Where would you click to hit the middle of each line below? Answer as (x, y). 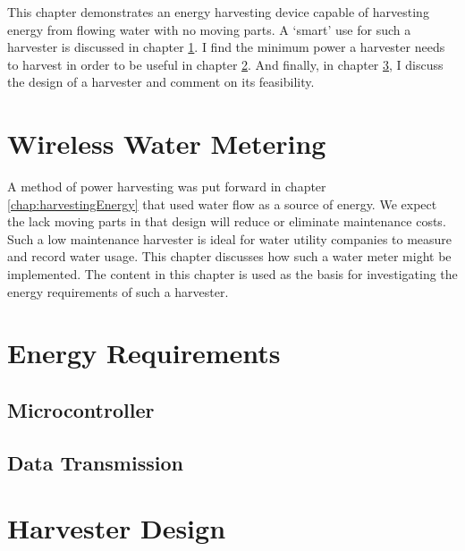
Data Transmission (95, 462)
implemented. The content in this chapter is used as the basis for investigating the (232, 274)
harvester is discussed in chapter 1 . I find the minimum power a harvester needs (226, 47)
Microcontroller (81, 410)
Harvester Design (117, 528)
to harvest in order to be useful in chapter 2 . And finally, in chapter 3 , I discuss (225, 64)
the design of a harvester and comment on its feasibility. (161, 82)
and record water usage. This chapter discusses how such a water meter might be (229, 256)
